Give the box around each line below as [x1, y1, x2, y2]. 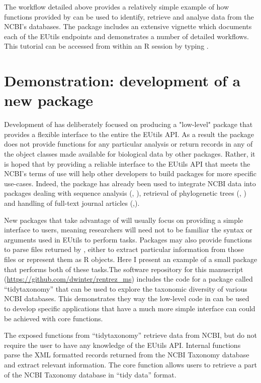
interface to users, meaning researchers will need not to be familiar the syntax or [4, 224, 252, 235]
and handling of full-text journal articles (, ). [4, 198, 140, 208]
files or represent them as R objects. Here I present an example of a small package [4, 254, 257, 264]
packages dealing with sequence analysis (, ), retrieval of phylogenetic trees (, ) [4, 188, 246, 198]
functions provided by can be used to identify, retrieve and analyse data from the [4, 11, 254, 22]
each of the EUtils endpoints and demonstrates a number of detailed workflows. [4, 31, 249, 41]
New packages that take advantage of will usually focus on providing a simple [4, 214, 243, 225]
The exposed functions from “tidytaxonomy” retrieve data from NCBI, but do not [4, 330, 257, 340]
